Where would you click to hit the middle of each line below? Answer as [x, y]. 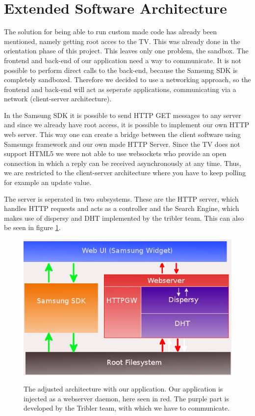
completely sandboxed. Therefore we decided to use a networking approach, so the [127, 80]
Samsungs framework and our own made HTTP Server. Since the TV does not [122, 144]
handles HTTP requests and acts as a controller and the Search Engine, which [122, 208]
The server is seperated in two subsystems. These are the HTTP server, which [121, 198]
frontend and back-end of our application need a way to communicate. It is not [123, 60]
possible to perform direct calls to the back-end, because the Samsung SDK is [121, 70]
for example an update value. [48, 182]
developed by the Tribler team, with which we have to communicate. [127, 408]
